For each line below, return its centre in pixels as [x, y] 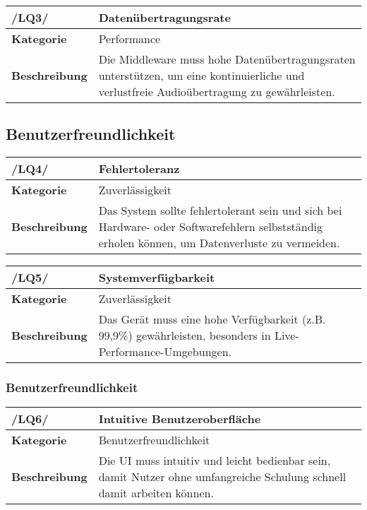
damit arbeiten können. [156, 493]
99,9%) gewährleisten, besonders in [185, 336]
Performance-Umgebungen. [165, 352]
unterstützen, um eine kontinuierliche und [201, 75]
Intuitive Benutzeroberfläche [180, 419]
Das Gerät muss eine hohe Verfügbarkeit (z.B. [212, 319]
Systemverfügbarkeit [157, 278]
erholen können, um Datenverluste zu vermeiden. [219, 243]
